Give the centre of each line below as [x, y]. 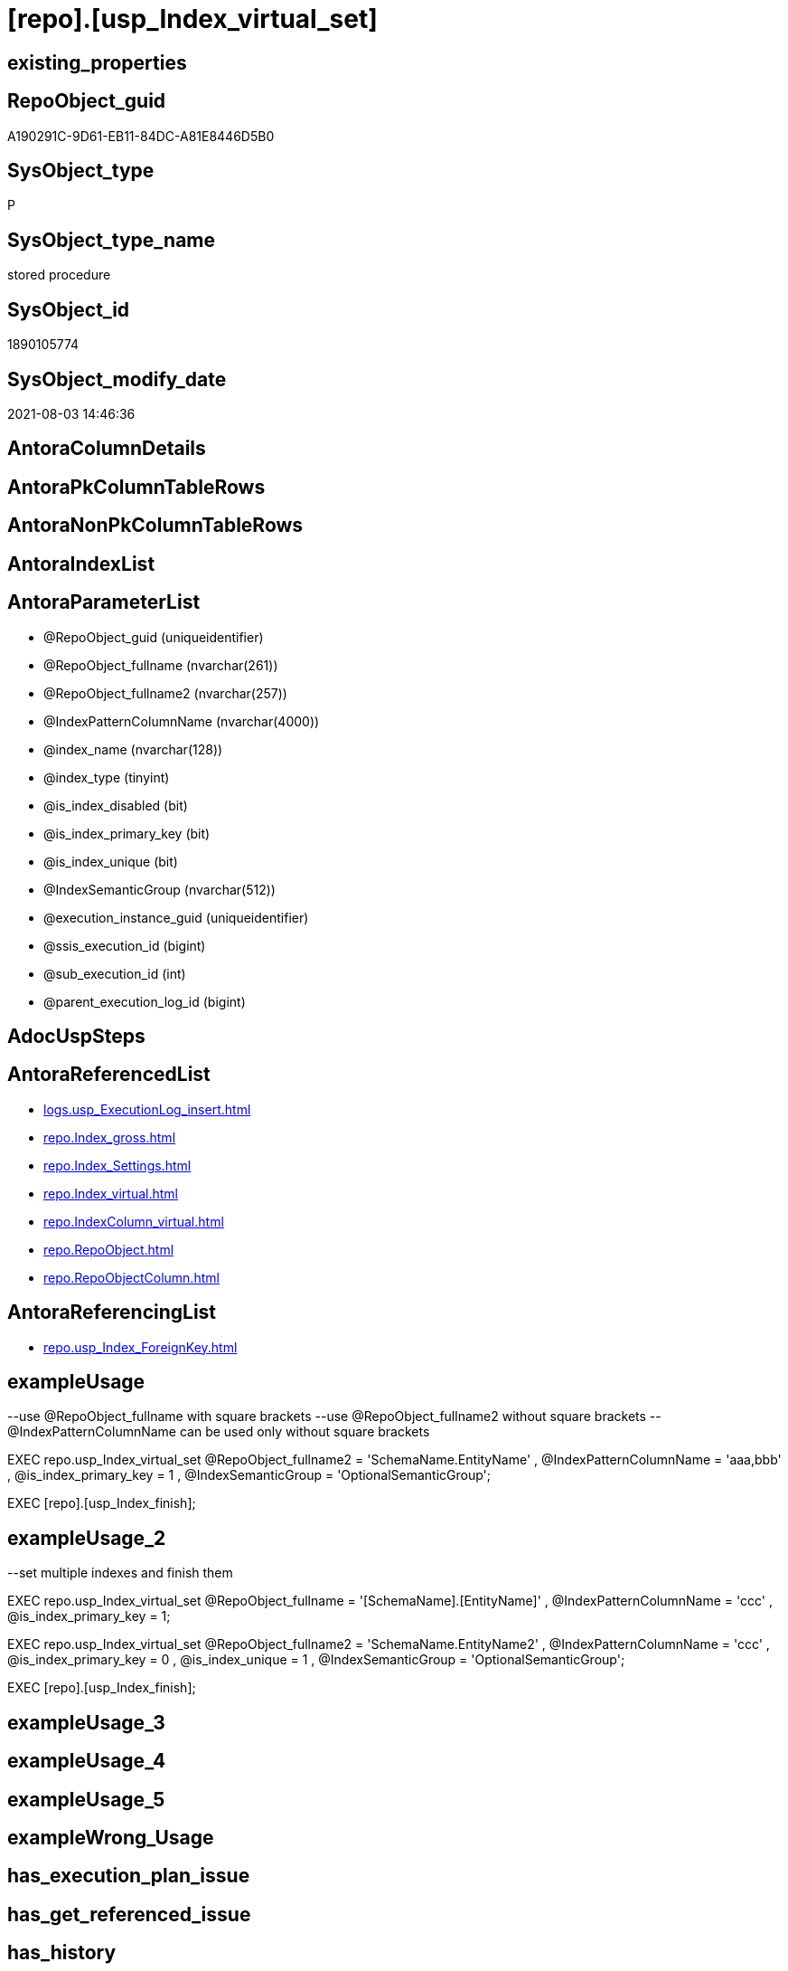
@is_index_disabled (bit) [116, 805]
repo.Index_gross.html [110, 1137]
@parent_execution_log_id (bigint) [145, 1001]
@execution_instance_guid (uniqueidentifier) [176, 917]
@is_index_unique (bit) [111, 861]
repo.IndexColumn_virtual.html [134, 1221]
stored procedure [59, 275]
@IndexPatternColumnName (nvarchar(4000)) [182, 721]
